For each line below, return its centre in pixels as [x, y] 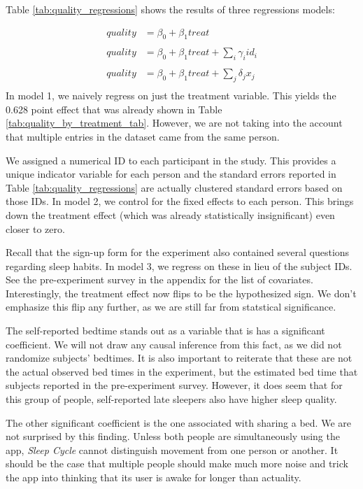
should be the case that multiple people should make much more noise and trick [177, 463]
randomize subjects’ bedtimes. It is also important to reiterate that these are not [179, 358]
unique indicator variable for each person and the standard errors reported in [171, 174]
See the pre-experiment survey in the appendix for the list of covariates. [159, 279]
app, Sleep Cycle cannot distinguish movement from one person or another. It [172, 449]
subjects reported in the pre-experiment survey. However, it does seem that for [174, 385]
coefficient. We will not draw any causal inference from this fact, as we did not [174, 344]
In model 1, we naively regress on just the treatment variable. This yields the [171, 95]
